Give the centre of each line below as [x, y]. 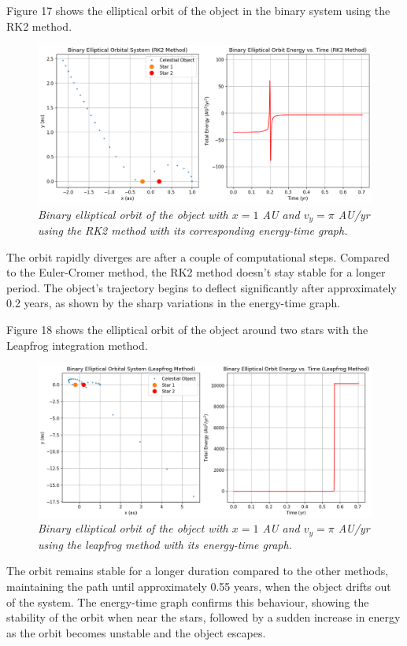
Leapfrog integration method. [77, 345]
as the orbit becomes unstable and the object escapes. [136, 632]
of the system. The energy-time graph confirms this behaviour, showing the [188, 601]
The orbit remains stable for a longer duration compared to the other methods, [198, 571]
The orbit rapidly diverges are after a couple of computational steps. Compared [198, 256]
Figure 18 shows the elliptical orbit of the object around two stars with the [187, 330]
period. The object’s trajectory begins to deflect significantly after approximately [202, 287]
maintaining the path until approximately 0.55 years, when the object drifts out [199, 587]
